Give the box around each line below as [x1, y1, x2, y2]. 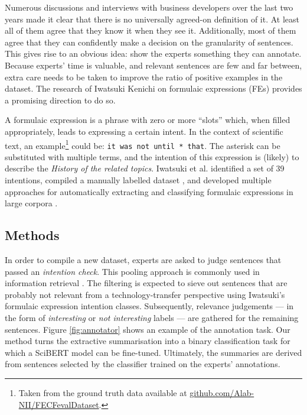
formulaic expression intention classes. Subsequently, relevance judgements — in [5, 300, 294, 312]
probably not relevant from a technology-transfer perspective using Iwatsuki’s [5, 288, 285, 300]
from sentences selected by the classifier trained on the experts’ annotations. [5, 358, 280, 370]
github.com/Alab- [190, 386, 254, 398]
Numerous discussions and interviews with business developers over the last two [5, 1, 293, 13]
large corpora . [5, 197, 58, 209]
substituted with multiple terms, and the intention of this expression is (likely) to [5, 150, 299, 163]
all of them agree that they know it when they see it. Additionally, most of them [5, 24, 296, 37]
